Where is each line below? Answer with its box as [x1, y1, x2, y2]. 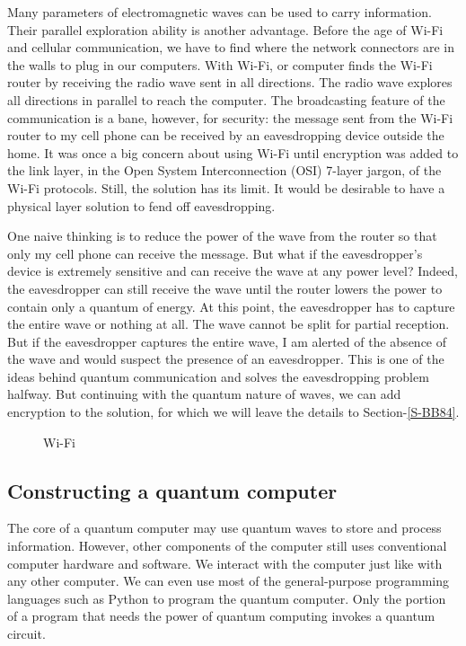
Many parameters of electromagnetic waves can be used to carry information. [7, 3, 432, 21]
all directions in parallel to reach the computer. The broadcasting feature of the [7, 90, 445, 109]
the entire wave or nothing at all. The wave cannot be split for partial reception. [7, 314, 450, 333]
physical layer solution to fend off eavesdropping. [7, 196, 276, 215]
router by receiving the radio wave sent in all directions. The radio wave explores [7, 73, 453, 92]
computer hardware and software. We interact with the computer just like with [7, 553, 443, 572]
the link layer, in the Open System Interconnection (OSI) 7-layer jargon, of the [7, 161, 442, 180]
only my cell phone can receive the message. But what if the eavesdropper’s [7, 243, 423, 262]
